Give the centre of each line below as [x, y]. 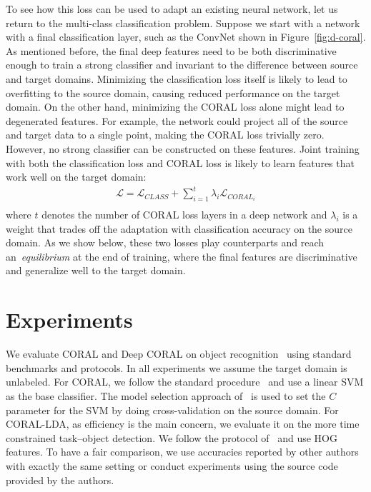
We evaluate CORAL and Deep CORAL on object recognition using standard [179, 354]
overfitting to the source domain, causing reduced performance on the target [173, 92]
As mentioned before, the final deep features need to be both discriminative [171, 50]
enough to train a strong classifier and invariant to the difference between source [182, 65]
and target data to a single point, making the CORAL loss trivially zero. [165, 135]
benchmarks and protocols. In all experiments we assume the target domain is [177, 367]
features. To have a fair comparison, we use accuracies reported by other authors [182, 452]
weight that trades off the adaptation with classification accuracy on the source [179, 228]
